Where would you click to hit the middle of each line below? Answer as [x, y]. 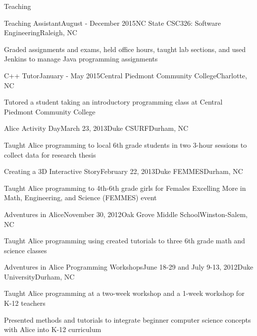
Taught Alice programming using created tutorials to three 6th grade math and [125, 241]
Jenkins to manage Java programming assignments [81, 59]
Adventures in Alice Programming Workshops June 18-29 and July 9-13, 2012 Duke [129, 267]
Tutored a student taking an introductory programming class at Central [113, 102]
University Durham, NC [39, 276]
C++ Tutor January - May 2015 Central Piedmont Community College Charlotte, [126, 75]
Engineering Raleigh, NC [41, 32]
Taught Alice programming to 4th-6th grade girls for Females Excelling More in [125, 188]
